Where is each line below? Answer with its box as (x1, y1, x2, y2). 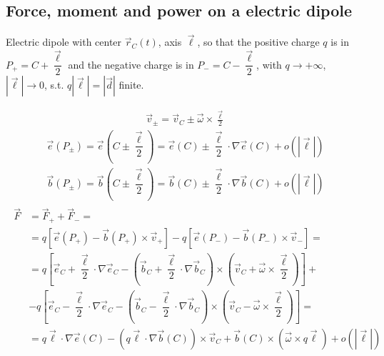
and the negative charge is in (68, 56, 194, 71)
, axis (158, 34, 182, 49)
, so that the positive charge (197, 34, 320, 49)
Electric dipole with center (6, 34, 122, 49)
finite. (118, 77, 144, 92)
